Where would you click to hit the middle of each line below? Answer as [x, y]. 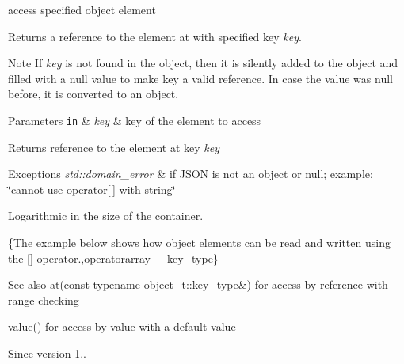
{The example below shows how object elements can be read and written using [199, 242]
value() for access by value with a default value [122, 326]
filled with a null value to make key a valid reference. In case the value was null [200, 78]
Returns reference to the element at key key [114, 147]
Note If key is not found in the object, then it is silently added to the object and [203, 63]
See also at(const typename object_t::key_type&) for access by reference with [198, 284]
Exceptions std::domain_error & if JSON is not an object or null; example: [191, 174]
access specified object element [82, 9]
